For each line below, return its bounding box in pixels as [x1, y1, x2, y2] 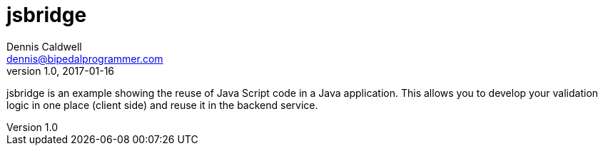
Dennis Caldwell [6, 40, 82, 53]
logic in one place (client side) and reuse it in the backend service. [6, 98, 318, 111]
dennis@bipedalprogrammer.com [6, 52, 163, 65]
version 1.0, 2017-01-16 [6, 64, 115, 77]
